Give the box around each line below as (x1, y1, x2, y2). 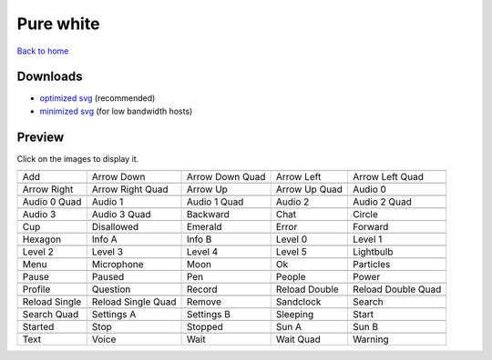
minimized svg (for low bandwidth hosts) (39, 105, 193, 116)
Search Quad (22, 308, 79, 321)
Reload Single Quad (91, 295, 177, 308)
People (275, 271, 306, 284)
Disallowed (91, 221, 139, 234)
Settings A (91, 308, 137, 321)
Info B (186, 233, 212, 245)
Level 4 (186, 245, 219, 258)
